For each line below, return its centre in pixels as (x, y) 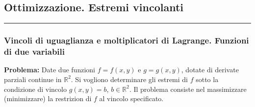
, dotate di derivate (210, 70)
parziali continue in (33, 79)
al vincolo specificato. (131, 98)
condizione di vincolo (35, 89)
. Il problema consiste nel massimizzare (188, 89)
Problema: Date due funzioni (50, 70)
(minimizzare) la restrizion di (48, 98)
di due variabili (34, 52)
